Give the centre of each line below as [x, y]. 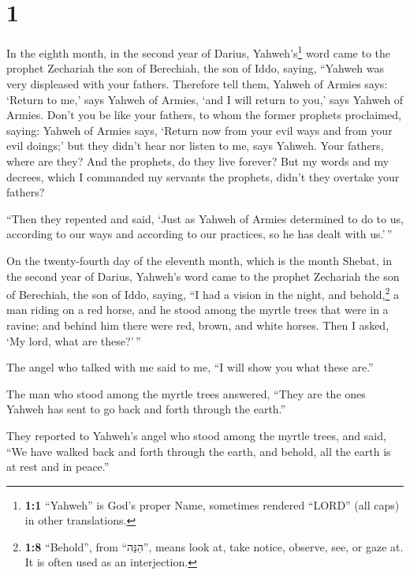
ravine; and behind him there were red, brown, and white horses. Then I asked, [198, 325]
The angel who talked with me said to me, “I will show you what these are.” [190, 367]
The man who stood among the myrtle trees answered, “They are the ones [186, 393]
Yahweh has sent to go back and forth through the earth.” [146, 409]
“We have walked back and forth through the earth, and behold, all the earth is [199, 451]
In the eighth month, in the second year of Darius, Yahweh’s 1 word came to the [199, 52]
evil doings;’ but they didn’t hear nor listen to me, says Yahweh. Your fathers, [195, 146]
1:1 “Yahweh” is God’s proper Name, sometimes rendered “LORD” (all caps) [212, 504]
